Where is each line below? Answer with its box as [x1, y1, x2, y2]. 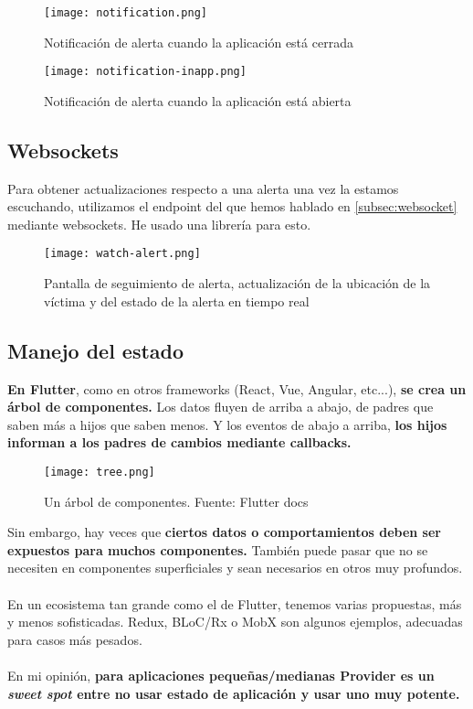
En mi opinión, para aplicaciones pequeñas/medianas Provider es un [7, 665, 435, 684]
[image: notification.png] [44, 6, 207, 19]
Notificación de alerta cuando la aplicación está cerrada [44, 32, 353, 51]
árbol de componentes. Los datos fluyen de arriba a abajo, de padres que [7, 397, 434, 416]
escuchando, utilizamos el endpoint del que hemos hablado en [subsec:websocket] [7, 197, 457, 216]
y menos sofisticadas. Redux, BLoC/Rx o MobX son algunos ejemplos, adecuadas [7, 612, 463, 631]
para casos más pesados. [7, 629, 142, 649]
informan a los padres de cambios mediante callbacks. [7, 433, 352, 452]
